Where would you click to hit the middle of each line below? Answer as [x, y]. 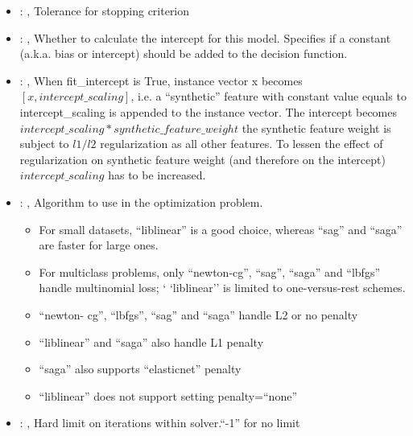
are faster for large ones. [99, 245]
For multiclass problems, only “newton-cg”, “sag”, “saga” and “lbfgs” [210, 271]
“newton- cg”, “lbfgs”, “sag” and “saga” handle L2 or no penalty [198, 314]
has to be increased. [157, 175]
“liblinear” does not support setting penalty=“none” [168, 395]
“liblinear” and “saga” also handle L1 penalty [151, 341]
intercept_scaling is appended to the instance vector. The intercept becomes [209, 111]
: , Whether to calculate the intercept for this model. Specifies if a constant [205, 37]
